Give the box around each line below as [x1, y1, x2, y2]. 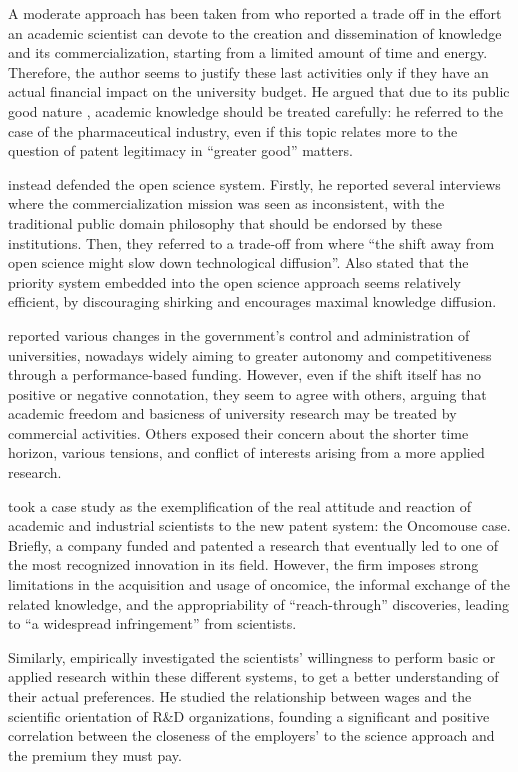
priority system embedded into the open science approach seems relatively [8, 271, 461, 292]
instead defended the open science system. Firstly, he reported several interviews [8, 173, 501, 194]
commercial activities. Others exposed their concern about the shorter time [8, 422, 469, 443]
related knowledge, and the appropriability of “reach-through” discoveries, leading [8, 593, 509, 614]
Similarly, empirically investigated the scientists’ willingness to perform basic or [8, 646, 496, 667]
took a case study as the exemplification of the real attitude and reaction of [8, 495, 472, 516]
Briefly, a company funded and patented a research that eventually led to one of [8, 534, 499, 555]
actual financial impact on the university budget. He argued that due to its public [8, 81, 510, 102]
